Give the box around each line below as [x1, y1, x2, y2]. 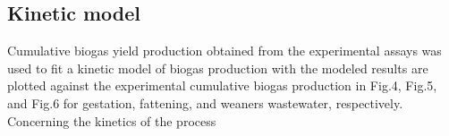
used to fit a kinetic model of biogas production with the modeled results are [7, 58, 428, 77]
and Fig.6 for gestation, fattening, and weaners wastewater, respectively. [7, 93, 403, 112]
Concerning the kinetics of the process [7, 111, 216, 130]
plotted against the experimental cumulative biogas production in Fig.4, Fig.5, [7, 76, 437, 95]
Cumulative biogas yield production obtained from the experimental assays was [7, 41, 442, 60]
